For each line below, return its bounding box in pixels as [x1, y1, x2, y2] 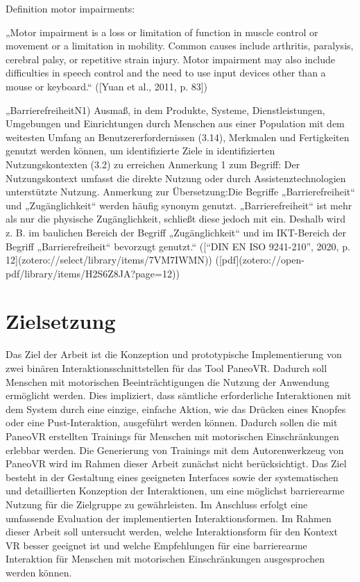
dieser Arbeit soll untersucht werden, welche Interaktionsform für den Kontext [6, 524, 338, 539]
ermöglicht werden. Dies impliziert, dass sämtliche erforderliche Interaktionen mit [6, 388, 352, 403]
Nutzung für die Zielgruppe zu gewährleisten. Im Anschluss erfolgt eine [6, 496, 308, 511]
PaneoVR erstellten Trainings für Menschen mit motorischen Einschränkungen [6, 428, 339, 443]
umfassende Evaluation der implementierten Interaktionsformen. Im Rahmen [6, 510, 332, 525]
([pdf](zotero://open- [215, 252, 305, 267]
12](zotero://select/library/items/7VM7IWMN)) [6, 252, 212, 267]
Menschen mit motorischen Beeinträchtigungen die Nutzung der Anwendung [6, 374, 329, 389]
